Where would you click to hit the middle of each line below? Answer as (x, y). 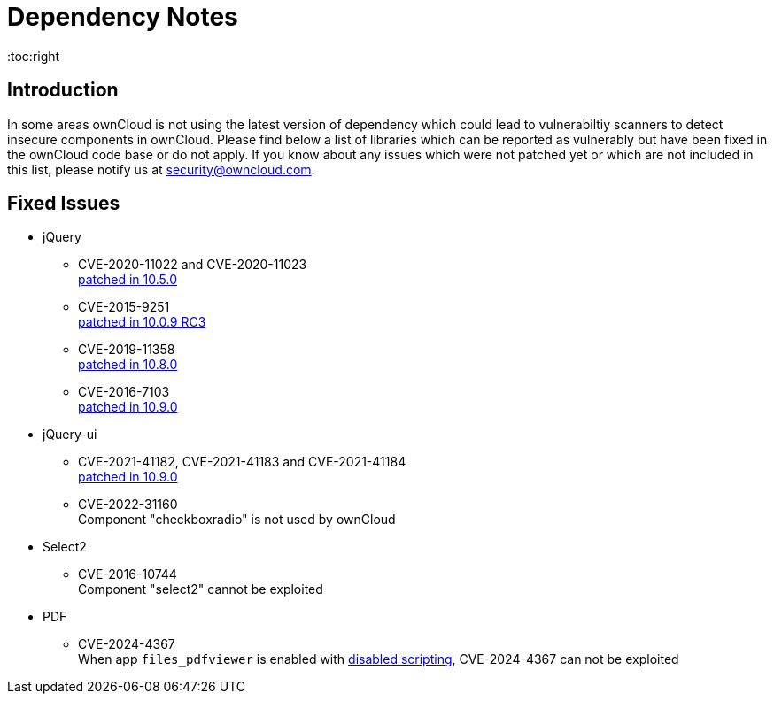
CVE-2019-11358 (127, 350)
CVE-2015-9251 (124, 307)
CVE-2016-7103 (124, 392)
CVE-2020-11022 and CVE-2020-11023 (193, 265)
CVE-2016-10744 (128, 574)
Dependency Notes (123, 17)
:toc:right (34, 56)
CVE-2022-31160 (128, 505)
